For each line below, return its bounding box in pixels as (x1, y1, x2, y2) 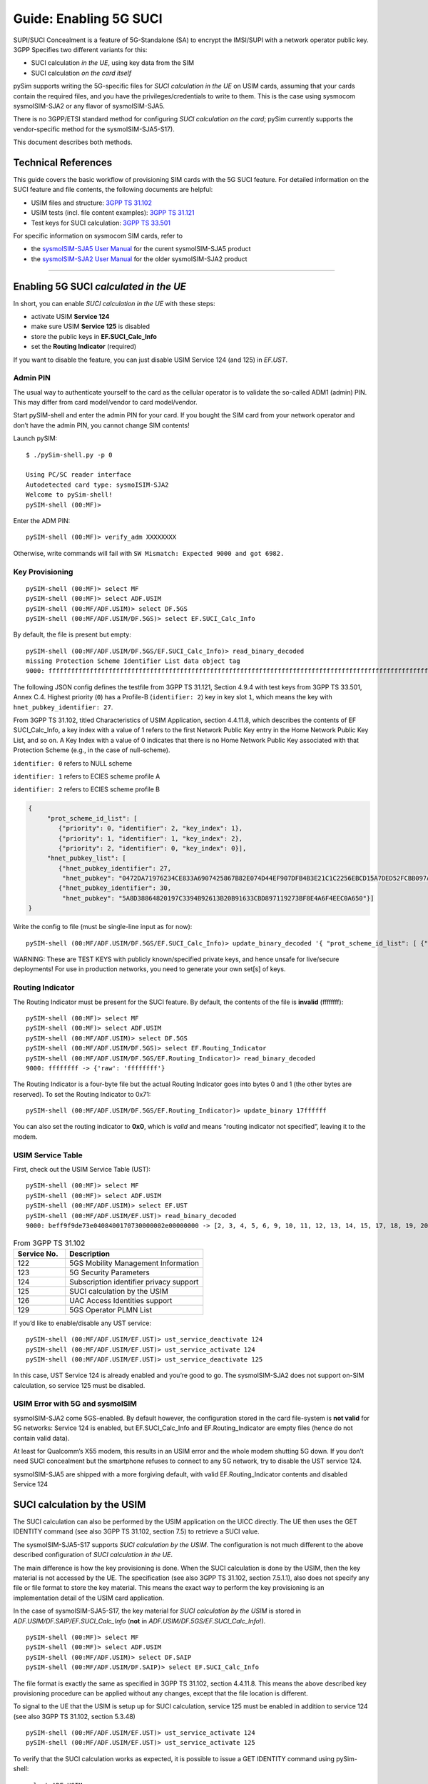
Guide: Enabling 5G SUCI (13, 11, 163, 26)
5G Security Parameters (68, 1267, 150, 1277)
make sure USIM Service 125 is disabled (31, 322, 150, 331)
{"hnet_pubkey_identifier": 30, (58, 884, 171, 892)
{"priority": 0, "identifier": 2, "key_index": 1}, (58, 824, 243, 833)
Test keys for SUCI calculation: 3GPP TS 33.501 (31, 218, 171, 227)
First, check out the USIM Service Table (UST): (13, 1165, 151, 1173)
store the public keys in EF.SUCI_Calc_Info (31, 332, 157, 340)
